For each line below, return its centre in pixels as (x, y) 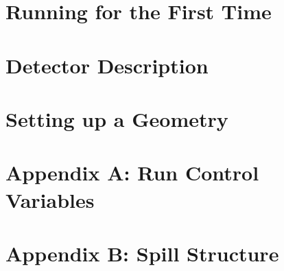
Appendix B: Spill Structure (142, 253)
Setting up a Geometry (117, 118)
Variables (50, 199)
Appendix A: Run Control (132, 173)
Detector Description (107, 65)
